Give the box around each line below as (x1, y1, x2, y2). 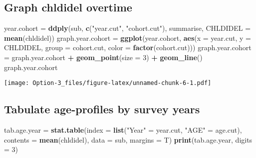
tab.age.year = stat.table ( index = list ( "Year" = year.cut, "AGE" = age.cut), (4, 125, 242, 135)
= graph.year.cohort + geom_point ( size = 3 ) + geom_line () (4, 52, 203, 62)
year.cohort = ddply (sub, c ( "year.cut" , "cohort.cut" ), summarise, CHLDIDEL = (4, 23, 251, 33)
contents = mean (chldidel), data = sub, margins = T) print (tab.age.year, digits (4, 134, 253, 145)
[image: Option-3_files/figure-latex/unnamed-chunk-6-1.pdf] (4, 79, 212, 87)
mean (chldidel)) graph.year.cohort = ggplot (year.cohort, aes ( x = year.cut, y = (4, 32, 251, 43)
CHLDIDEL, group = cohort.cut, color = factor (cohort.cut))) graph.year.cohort (4, 42, 252, 53)
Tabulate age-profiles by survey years (4, 101, 200, 117)
